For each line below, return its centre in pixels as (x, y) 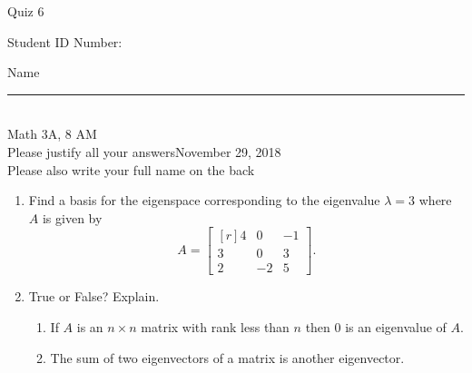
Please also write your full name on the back (131, 169)
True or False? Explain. (94, 296)
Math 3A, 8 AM (52, 134)
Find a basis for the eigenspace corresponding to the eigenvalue (204, 200)
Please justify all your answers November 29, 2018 (144, 151)
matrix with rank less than (215, 327)
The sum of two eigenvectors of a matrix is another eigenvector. (227, 357)
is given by (72, 217)
